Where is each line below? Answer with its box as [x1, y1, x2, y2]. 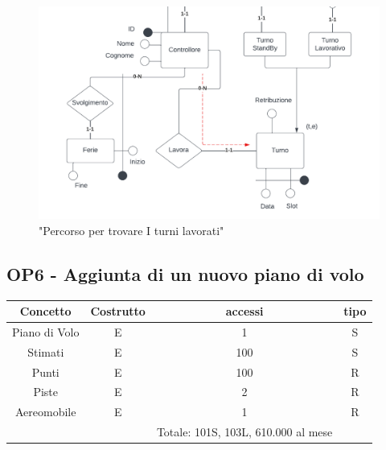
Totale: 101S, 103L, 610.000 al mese [156, 423, 333, 440]
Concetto [19, 303, 72, 320]
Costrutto [90, 303, 146, 320]
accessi [225, 303, 264, 320]
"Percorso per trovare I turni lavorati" [39, 221, 224, 238]
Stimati [27, 343, 64, 360]
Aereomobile [14, 403, 76, 420]
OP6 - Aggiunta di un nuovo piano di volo [6, 261, 364, 286]
